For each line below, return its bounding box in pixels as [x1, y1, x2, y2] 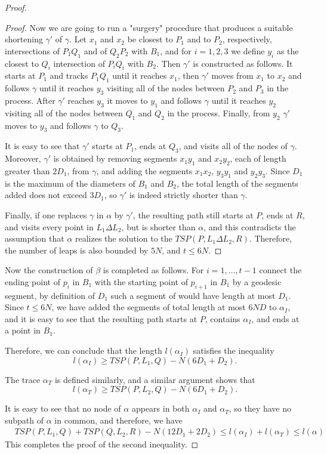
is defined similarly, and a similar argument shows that [54, 373, 255, 385]
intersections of [5, 44, 60, 57]
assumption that [5, 232, 64, 245]
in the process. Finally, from [167, 106, 270, 119]
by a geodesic [232, 275, 282, 288]
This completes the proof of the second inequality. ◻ [5, 438, 199, 450]
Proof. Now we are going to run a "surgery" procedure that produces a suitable [5, 21, 293, 33]
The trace [5, 373, 41, 385]
